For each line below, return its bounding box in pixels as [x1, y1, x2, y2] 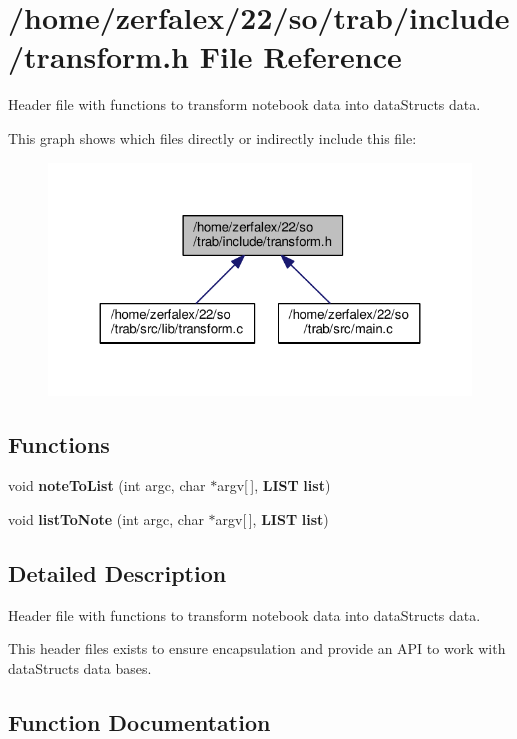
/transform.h [8, 36, 189, 77]
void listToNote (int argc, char [8, 508, 204, 529]
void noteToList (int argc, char [8, 475, 206, 496]
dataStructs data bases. [8, 657, 152, 678]
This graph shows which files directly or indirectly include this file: [8, 127, 417, 148]
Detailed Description [8, 557, 227, 588]
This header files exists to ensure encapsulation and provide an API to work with [8, 638, 506, 659]
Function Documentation [8, 706, 271, 737]
